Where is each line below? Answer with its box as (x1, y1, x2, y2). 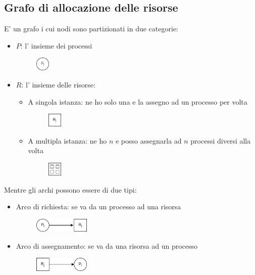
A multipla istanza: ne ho (28, 135, 107, 146)
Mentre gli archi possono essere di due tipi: (4, 184, 137, 195)
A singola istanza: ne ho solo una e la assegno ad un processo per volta (28, 96, 247, 107)
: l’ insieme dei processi (20, 40, 92, 51)
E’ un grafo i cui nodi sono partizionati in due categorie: (4, 23, 178, 34)
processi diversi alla (190, 135, 251, 146)
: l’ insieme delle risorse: (21, 79, 95, 89)
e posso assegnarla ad (115, 135, 182, 146)
